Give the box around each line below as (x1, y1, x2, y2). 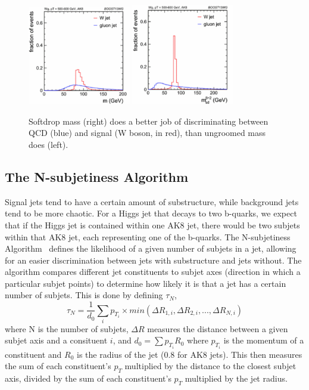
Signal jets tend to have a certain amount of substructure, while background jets (5, 195, 299, 208)
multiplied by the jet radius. (185, 372, 288, 385)
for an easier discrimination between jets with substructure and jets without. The (5, 253, 302, 266)
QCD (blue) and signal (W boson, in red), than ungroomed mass (29, 126, 266, 139)
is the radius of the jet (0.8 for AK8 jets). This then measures (77, 348, 302, 360)
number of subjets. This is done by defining (5, 289, 163, 301)
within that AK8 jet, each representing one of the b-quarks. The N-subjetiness (5, 230, 291, 243)
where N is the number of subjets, (5, 322, 129, 335)
